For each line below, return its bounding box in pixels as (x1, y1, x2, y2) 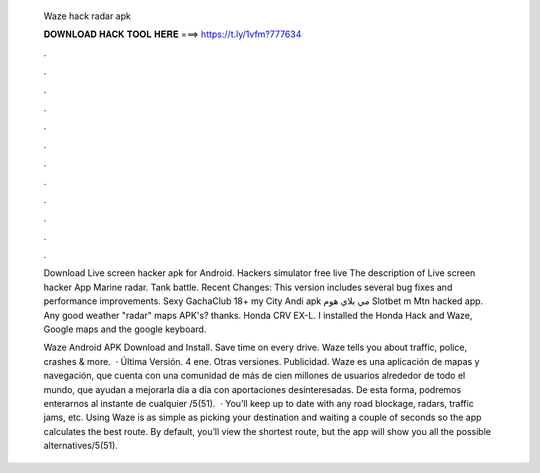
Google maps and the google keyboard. (43, 323, 207, 335)
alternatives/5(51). (43, 440, 119, 452)
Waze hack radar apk (43, 10, 132, 22)
